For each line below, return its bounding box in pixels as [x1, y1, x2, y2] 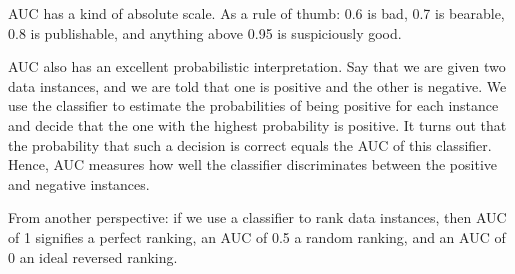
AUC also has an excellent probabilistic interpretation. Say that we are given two [8, 56, 506, 77]
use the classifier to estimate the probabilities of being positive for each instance [8, 95, 499, 116]
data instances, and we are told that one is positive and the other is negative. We [8, 75, 507, 96]
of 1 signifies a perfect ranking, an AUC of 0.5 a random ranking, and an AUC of [8, 226, 506, 247]
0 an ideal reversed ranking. [8, 246, 178, 267]
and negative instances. [8, 173, 150, 194]
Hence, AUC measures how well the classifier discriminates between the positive [8, 154, 498, 175]
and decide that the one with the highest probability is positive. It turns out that [8, 114, 507, 135]
